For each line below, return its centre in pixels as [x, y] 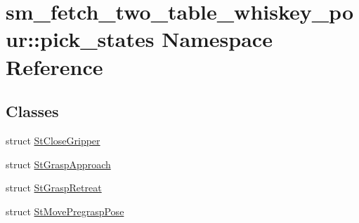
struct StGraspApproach [58, 164]
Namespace [217, 39]
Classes [32, 111]
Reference [54, 66]
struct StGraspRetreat [54, 188]
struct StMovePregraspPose [65, 211]
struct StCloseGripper [53, 140]
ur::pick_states [80, 39]
